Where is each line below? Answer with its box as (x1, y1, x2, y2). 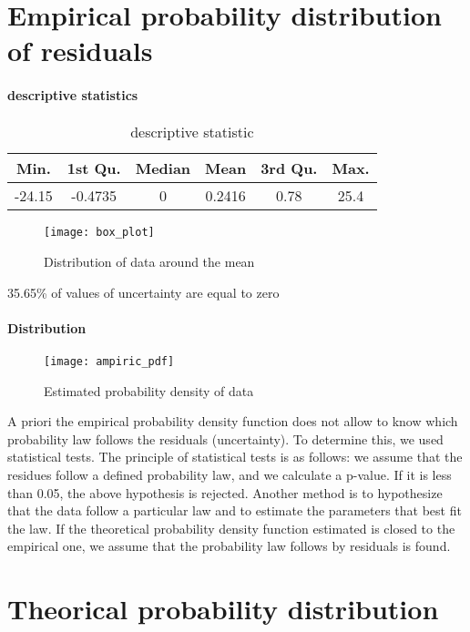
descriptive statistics (7, 86, 138, 105)
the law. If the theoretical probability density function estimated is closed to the (7, 518, 455, 537)
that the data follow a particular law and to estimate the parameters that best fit (7, 501, 462, 520)
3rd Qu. (261, 158, 318, 179)
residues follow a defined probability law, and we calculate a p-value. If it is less (7, 465, 452, 484)
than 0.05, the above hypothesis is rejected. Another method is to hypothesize (7, 483, 443, 502)
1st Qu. (66, 158, 121, 179)
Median (135, 158, 191, 179)
